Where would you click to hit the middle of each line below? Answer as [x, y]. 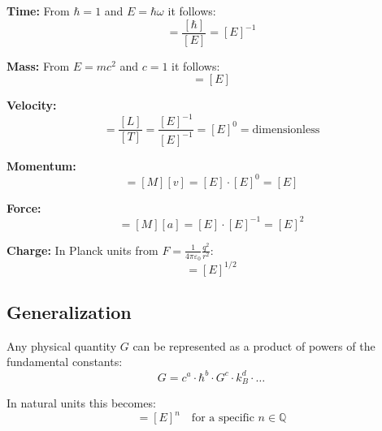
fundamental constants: [65, 362]
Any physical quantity [62, 345]
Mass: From [38, 65]
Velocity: [32, 105]
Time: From [38, 11]
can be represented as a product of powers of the [254, 345]
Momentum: [41, 165]
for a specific [223, 418]
